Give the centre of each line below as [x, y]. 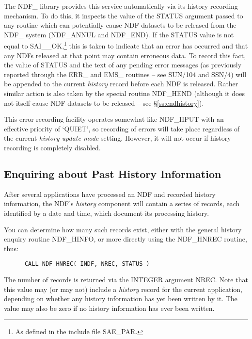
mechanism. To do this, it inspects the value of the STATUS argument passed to [124, 15]
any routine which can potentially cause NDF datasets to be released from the [120, 25]
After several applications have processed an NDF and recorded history [110, 194]
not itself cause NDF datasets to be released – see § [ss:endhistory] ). [104, 103]
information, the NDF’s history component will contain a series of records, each [122, 203]
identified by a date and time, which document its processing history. [107, 213]
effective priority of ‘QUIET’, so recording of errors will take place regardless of [122, 128]
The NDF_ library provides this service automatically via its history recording [121, 6]
